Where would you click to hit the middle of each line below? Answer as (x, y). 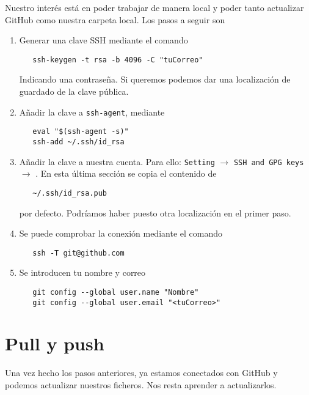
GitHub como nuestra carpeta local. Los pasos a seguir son (115, 19)
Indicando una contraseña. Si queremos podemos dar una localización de (155, 79)
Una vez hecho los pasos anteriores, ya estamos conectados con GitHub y (141, 373)
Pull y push (55, 343)
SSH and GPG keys (269, 162)
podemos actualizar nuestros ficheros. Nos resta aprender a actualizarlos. (141, 384)
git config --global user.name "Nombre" (116, 292)
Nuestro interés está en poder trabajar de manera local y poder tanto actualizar (154, 7)
